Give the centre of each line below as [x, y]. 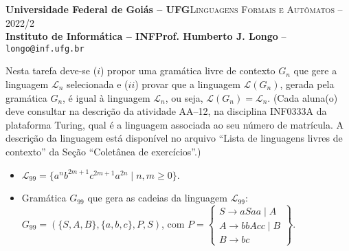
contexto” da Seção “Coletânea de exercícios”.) [103, 151]
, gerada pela [307, 84]
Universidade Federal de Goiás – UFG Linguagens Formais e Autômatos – [174, 9]
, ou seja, [184, 97]
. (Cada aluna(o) [303, 97]
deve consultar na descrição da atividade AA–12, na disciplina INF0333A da [166, 111]
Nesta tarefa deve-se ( [52, 70]
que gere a [315, 70]
